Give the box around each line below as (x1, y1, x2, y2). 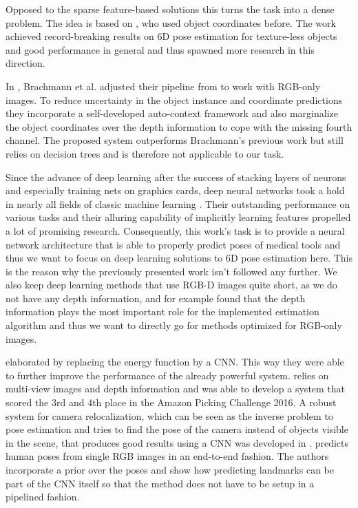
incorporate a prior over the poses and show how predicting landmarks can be (6, 463, 334, 476)
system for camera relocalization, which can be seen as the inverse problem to (6, 408, 333, 423)
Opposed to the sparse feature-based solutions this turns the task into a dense (6, 2, 335, 16)
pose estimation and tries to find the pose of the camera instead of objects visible (6, 422, 348, 436)
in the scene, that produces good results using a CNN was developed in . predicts (6, 435, 349, 449)
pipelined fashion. (6, 489, 80, 504)
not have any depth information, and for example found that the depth (6, 290, 306, 305)
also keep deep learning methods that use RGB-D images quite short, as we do (6, 277, 337, 292)
